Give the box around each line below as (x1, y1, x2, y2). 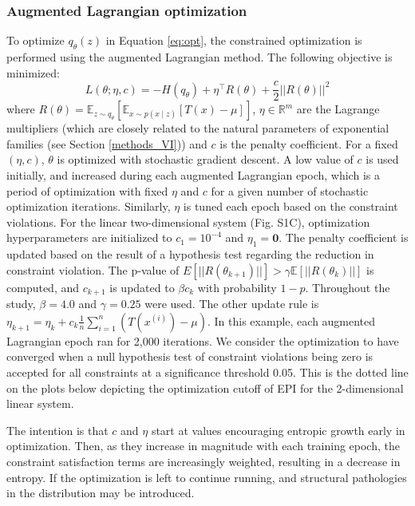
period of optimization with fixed (6, 182, 168, 199)
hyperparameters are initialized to (6, 229, 172, 246)
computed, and (6, 279, 80, 295)
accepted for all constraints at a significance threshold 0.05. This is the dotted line (6, 364, 409, 381)
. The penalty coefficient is (279, 229, 409, 246)
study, (6, 295, 36, 312)
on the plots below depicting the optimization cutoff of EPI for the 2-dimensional (6, 379, 404, 396)
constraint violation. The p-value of (6, 261, 180, 278)
